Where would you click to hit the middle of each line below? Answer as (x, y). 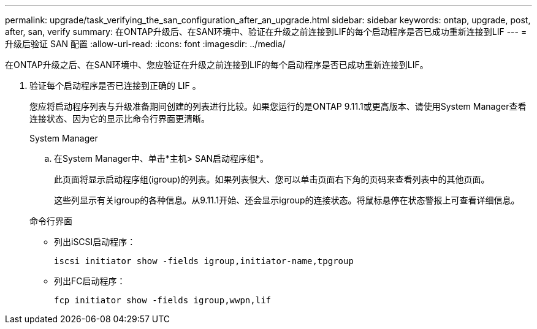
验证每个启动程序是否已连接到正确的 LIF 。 (115, 85)
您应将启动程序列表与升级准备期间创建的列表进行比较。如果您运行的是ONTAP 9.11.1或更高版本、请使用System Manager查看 (278, 106)
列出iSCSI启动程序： (95, 242)
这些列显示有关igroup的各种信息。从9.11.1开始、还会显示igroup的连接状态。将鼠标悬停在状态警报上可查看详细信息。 (287, 200)
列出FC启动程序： (90, 281)
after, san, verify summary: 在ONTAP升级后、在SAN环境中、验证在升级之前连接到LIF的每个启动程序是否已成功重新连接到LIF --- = (266, 32)
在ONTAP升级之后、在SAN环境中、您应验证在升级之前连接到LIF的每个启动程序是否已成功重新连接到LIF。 (217, 65)
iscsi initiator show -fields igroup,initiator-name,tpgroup (204, 261)
